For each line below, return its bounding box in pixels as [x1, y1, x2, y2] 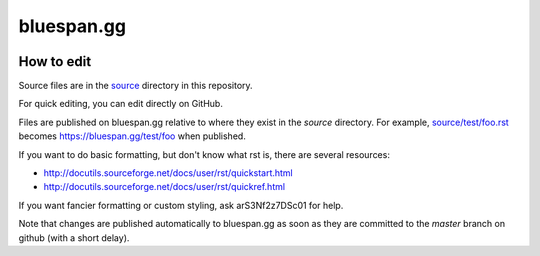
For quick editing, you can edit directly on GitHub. [18, 98, 224, 110]
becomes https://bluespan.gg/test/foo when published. [18, 130, 247, 142]
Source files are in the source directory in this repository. [18, 80, 254, 92]
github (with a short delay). [18, 231, 130, 244]
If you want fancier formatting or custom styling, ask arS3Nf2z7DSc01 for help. [18, 199, 344, 211]
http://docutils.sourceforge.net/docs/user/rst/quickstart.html [43, 167, 294, 179]
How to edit [18, 53, 92, 70]
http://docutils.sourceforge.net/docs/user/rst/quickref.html [43, 181, 285, 193]
